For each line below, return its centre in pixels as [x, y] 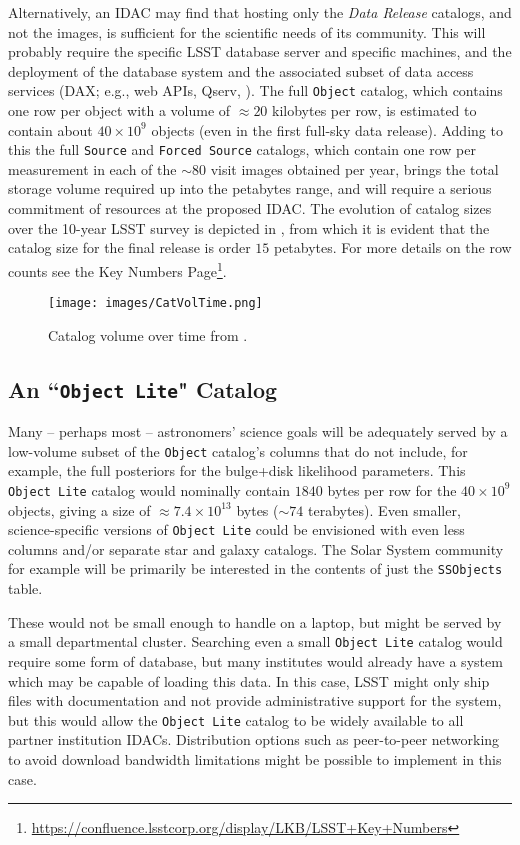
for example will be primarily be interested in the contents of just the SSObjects [255, 568]
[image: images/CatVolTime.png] [155, 303]
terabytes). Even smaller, [384, 509]
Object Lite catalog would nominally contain [149, 489]
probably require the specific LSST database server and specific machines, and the [260, 51]
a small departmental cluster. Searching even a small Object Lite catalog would [255, 641]
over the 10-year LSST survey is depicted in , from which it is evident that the [249, 227]
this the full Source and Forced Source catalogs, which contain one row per [242, 149]
